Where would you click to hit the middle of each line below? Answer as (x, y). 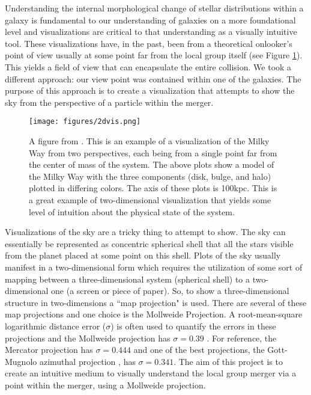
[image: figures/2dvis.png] (85, 122)
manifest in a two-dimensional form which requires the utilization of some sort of (154, 267)
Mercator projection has (49, 350)
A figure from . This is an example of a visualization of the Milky (149, 141)
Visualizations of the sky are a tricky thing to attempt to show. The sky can (145, 232)
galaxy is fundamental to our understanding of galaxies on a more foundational (150, 20)
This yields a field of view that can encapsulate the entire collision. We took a (148, 66)
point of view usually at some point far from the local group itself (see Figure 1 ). (154, 55)
